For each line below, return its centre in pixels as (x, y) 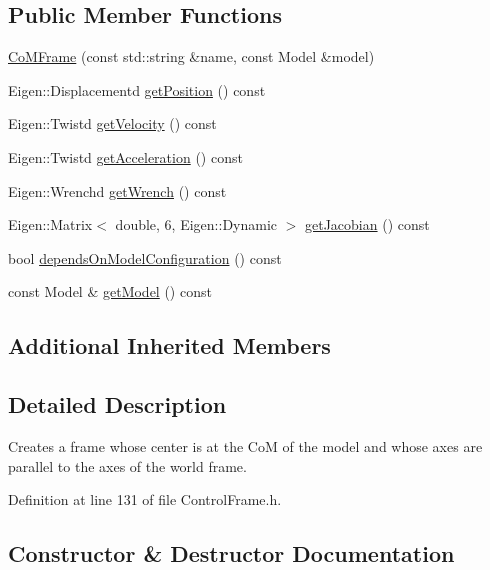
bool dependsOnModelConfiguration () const (145, 257)
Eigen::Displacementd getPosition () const (137, 89)
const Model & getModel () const (110, 291)
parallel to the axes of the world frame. (127, 465)
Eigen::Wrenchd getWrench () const (117, 190)
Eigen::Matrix (50, 224)
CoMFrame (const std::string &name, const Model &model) (191, 56)
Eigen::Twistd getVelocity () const (112, 123)
